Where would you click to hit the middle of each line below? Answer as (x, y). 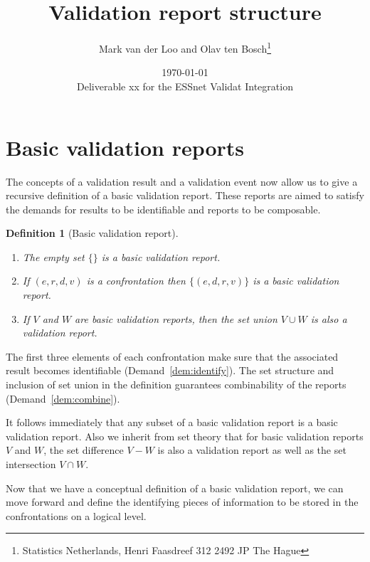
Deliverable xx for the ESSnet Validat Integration (185, 86)
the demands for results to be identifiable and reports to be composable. (163, 209)
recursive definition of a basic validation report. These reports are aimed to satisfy (185, 195)
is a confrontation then (136, 281)
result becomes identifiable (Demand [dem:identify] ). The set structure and (170, 370)
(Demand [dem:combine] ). (63, 398)
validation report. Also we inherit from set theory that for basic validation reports (185, 436)
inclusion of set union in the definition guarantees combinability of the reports (176, 385)
